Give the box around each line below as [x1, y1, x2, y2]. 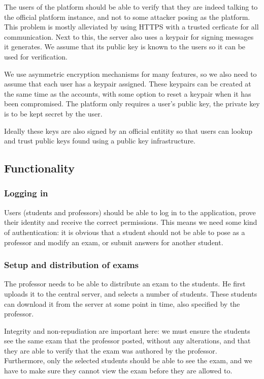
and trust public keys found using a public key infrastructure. [4, 135, 195, 146]
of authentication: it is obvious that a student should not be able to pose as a [4, 226, 245, 237]
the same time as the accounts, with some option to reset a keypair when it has [4, 88, 251, 99]
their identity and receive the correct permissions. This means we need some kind [4, 217, 257, 227]
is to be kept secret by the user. [4, 108, 103, 119]
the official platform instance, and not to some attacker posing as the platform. [4, 11, 250, 22]
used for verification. [4, 51, 68, 62]
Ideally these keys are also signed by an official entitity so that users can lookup [4, 125, 253, 136]
